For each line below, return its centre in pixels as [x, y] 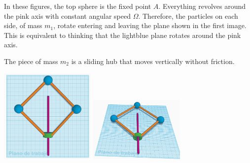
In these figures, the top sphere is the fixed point [78, 6]
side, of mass [23, 25]
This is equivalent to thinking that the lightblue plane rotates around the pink [123, 35]
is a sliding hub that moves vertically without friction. [153, 61]
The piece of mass [31, 61]
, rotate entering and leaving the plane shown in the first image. [150, 25]
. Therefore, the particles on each [188, 16]
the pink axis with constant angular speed [67, 16]
